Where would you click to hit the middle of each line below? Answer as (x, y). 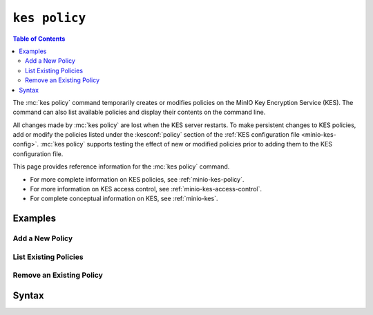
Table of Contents (39, 39)
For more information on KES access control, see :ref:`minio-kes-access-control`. (146, 189)
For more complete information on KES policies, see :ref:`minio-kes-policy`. (137, 179)
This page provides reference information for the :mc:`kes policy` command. (121, 166)
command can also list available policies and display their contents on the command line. (139, 112)
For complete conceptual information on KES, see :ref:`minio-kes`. (124, 199)
